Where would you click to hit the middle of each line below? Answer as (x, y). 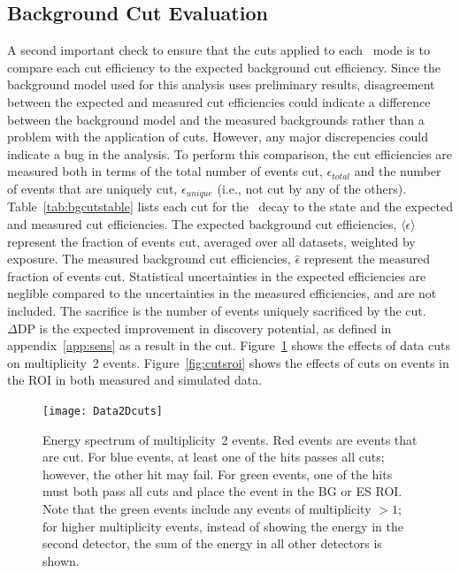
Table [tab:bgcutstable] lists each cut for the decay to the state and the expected (230, 206)
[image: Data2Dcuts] (103, 411)
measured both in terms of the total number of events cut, (165, 171)
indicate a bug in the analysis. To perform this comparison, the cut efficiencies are (230, 153)
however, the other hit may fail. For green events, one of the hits (218, 474)
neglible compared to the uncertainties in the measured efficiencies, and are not (222, 293)
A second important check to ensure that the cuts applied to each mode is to (218, 50)
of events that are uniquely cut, (92, 188)
